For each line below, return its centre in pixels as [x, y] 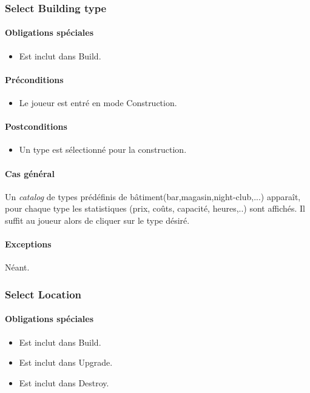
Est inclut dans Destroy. [64, 382]
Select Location [43, 294]
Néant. [17, 267]
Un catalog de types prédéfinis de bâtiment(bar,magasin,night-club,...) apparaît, [153, 196]
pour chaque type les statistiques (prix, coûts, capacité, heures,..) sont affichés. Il [155, 208]
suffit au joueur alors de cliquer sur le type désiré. [97, 220]
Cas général [30, 173]
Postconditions [36, 126]
